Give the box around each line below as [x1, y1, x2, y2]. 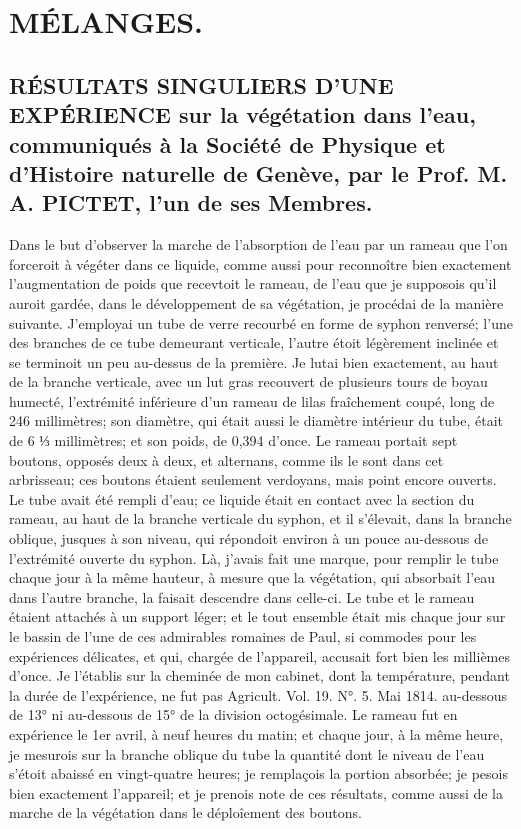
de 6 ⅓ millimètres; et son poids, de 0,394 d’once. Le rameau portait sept [9, 430, 458, 451]
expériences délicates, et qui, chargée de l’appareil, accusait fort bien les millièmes [9, 645, 510, 666]
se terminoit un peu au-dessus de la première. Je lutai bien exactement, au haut [9, 351, 499, 372]
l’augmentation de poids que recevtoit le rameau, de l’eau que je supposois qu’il [9, 273, 497, 294]
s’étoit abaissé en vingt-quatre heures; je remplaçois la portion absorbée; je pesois [9, 763, 508, 784]
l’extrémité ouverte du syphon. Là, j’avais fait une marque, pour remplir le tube [9, 547, 499, 568]
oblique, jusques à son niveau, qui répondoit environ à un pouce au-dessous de [9, 528, 488, 549]
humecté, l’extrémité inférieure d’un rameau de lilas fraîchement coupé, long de [9, 390, 495, 411]
